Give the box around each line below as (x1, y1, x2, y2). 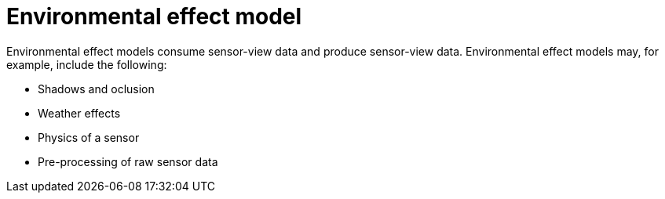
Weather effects (38, 106, 121, 120)
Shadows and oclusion (38, 81, 155, 96)
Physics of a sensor (38, 130, 140, 144)
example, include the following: (6, 57, 167, 71)
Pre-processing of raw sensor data (38, 154, 218, 168)
